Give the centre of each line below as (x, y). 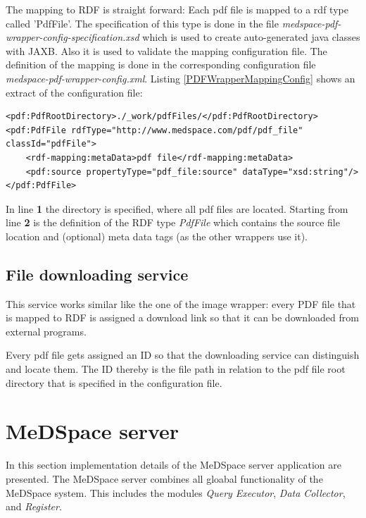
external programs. (46, 331)
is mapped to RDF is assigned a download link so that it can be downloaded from (182, 317)
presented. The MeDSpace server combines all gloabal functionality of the (164, 478)
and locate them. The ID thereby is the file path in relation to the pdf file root (176, 369)
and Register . (34, 506)
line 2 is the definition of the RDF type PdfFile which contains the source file (173, 222)
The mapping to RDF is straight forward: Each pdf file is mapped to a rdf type (177, 9)
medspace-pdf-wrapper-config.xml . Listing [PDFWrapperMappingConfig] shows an (181, 78)
